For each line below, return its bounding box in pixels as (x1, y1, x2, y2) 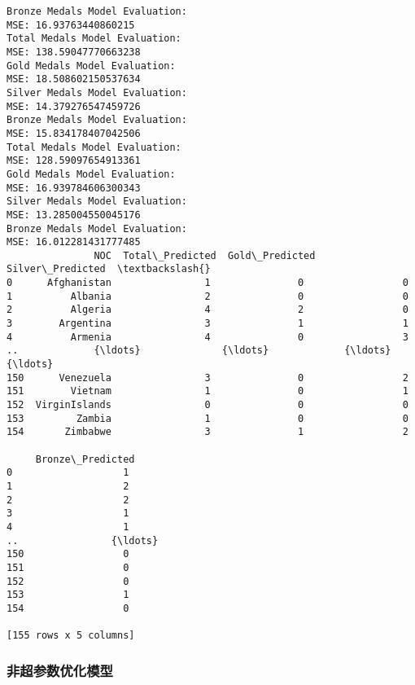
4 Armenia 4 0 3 (7, 331, 408, 343)
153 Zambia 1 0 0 (7, 412, 408, 424)
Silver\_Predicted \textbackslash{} (7, 263, 211, 275)
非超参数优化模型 (7, 660, 113, 680)
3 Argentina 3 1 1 (7, 318, 408, 330)
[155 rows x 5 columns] (7, 630, 135, 642)
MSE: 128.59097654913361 (7, 155, 141, 167)
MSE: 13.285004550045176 (7, 209, 141, 221)
